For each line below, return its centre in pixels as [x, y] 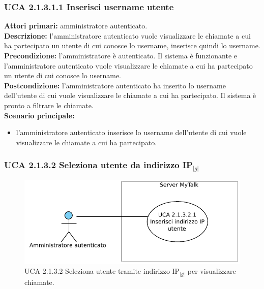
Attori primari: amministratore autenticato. [76, 26]
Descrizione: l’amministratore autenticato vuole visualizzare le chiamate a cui [127, 35]
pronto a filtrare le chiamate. [49, 105]
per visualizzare [212, 271]
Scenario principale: [39, 115]
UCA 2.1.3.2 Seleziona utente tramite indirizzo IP [102, 271]
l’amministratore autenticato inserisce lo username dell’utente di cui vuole [131, 132]
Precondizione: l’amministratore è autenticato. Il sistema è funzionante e [121, 55]
